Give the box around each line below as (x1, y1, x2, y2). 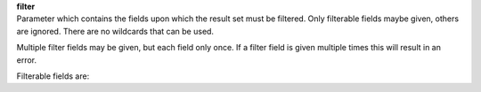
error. (16, 54, 37, 65)
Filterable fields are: (16, 71, 90, 81)
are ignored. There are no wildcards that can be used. (16, 26, 214, 36)
